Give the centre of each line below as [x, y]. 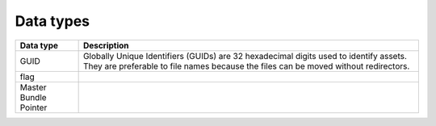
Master [34, 87]
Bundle [34, 97]
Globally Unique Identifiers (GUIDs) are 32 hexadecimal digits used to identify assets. [245, 56]
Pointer [34, 107]
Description [106, 45]
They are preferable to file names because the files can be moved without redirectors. [246, 66]
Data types [52, 21]
